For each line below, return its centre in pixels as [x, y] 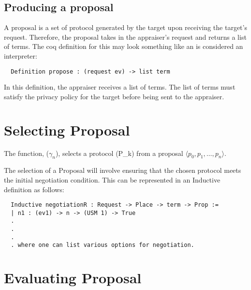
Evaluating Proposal [73, 278]
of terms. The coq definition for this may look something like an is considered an [124, 46]
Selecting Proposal [67, 130]
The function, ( [26, 153]
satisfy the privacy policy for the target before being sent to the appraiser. [114, 96]
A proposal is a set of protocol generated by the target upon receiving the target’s [125, 27]
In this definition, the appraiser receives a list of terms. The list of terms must [120, 87]
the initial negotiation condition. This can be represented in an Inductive [112, 179]
